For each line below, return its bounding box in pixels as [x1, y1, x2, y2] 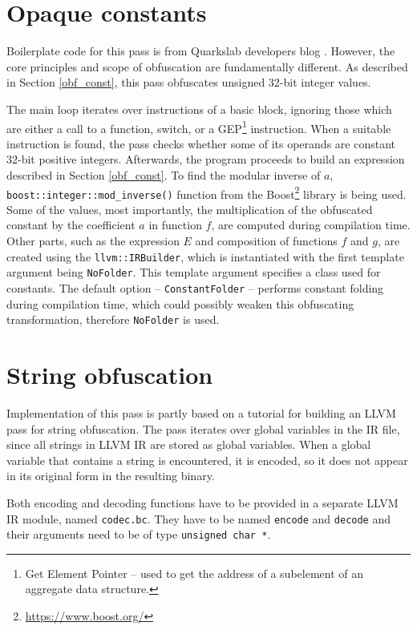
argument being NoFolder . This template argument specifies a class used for [6, 264, 381, 281]
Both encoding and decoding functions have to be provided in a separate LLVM [6, 494, 399, 511]
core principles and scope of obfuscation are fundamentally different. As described [6, 58, 408, 75]
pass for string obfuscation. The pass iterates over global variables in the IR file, [6, 420, 400, 437]
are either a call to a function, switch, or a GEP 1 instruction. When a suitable [6, 117, 391, 136]
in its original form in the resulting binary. [6, 467, 215, 484]
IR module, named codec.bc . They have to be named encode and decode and [6, 510, 391, 527]
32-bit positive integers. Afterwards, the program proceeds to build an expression [6, 151, 405, 168]
